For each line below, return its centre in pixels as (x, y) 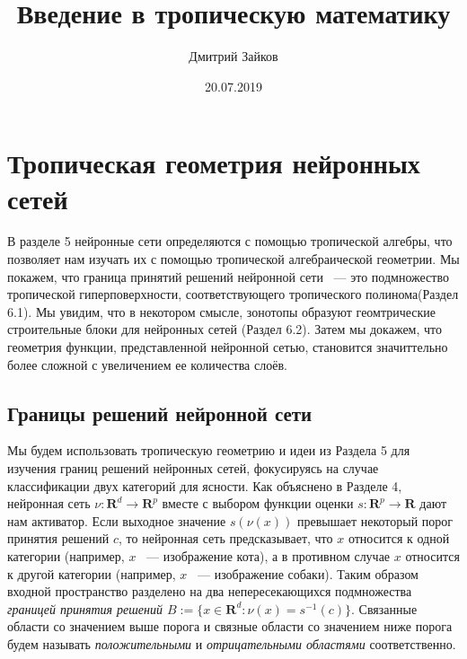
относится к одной (399, 538)
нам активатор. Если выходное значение (117, 520)
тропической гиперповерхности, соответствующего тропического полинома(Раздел (233, 294)
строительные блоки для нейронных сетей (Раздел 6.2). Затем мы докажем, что (225, 329)
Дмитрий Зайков (233, 56)
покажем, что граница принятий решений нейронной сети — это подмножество (228, 276)
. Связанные (384, 608)
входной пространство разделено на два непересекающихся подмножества (210, 591)
